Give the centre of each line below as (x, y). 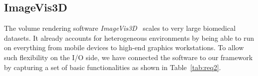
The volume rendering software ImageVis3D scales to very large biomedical (120, 28)
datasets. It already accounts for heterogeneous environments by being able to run (129, 38)
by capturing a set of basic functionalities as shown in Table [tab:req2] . (113, 67)
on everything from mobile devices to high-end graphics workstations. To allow (124, 47)
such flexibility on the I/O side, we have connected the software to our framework (129, 57)
